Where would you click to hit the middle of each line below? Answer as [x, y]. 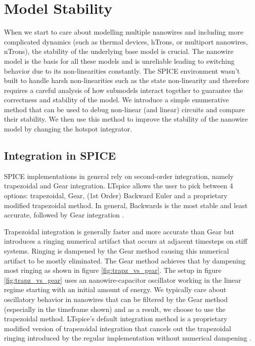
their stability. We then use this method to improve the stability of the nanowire [126, 119]
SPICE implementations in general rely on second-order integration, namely [119, 176]
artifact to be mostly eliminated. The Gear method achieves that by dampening [125, 260]
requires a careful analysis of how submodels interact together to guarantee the [124, 90]
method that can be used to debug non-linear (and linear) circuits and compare [125, 109]
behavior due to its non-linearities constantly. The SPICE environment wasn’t [122, 70]
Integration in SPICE [60, 155]
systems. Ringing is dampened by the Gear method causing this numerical [117, 251]
